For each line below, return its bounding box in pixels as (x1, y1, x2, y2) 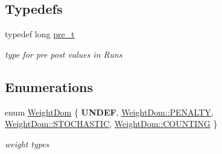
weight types (5, 137, 49, 150)
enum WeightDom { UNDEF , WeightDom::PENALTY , (5, 105, 214, 118)
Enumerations (5, 77, 94, 96)
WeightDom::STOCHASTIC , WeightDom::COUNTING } (5, 117, 218, 130)
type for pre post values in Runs (5, 48, 122, 60)
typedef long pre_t (5, 28, 75, 40)
